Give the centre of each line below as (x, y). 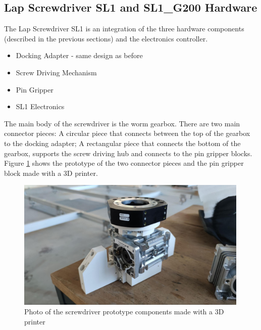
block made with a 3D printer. (51, 173)
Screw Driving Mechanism (56, 72)
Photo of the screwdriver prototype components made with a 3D (124, 312)
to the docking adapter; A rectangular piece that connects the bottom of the (122, 143)
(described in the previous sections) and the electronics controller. (106, 38)
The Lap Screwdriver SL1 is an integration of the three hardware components (124, 29)
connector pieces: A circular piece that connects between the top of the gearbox (127, 133)
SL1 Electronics (40, 106)
